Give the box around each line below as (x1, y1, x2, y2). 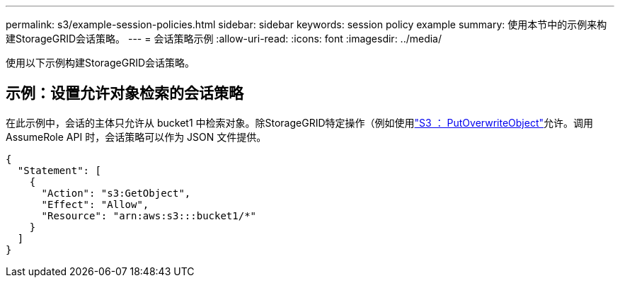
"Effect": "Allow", (41, 198, 149, 210)
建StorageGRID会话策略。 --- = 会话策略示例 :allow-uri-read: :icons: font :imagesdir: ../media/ (6, 33, 442, 45)
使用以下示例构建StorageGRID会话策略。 (6, 57, 195, 69)
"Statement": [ (17, 164, 101, 176)
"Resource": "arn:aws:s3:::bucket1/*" (41, 209, 257, 221)
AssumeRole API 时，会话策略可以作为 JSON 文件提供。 (6, 130, 267, 143)
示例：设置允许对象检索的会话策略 (6, 84, 243, 103)
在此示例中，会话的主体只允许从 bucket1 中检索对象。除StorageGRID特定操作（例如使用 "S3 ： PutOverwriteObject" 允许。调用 (6, 116, 594, 129)
